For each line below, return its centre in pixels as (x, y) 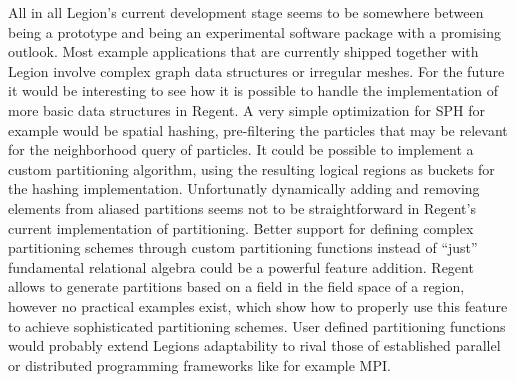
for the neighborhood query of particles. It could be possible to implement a (241, 149)
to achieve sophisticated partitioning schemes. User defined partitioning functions (257, 325)
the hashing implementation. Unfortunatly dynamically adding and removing (244, 188)
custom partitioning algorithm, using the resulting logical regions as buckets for (251, 168)
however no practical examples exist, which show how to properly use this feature (258, 305)
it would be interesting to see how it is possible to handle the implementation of (253, 90)
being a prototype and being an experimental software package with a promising (255, 31)
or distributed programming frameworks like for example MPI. (199, 364)
